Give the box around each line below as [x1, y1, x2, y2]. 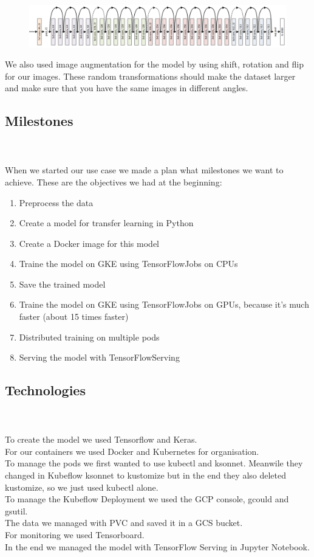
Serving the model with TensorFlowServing [19, 351, 180, 364]
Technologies [5, 381, 86, 400]
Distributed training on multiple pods [19, 330, 160, 343]
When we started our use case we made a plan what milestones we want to [5, 164, 284, 176]
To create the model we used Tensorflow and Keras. [5, 433, 197, 446]
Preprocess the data [19, 196, 94, 209]
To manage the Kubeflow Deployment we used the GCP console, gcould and [5, 493, 289, 505]
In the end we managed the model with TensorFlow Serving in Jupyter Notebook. [5, 540, 310, 553]
